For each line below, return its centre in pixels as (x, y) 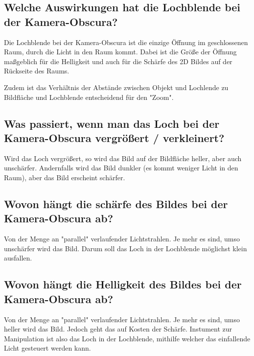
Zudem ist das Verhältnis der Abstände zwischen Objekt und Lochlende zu (116, 87)
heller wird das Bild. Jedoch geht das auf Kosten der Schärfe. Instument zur (118, 329)
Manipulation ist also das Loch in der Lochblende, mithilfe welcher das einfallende (127, 338)
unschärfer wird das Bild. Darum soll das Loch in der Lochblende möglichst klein (126, 248)
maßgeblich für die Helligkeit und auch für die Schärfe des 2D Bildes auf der (118, 61)
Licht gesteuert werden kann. (47, 348)
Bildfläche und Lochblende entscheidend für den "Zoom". (89, 97)
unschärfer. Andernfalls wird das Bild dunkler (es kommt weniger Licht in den (121, 168)
